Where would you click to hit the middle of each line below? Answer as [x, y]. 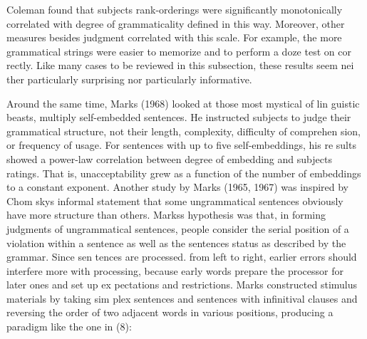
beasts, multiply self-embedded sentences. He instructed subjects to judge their [179, 117]
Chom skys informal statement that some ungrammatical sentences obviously [175, 200]
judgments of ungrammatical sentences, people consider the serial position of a [178, 228]
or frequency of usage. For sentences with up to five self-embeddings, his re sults [181, 145]
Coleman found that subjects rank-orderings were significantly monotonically [175, 9]
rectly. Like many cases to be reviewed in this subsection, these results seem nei [180, 65]
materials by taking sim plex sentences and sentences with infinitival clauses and [182, 298]
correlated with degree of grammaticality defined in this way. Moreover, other [176, 23]
